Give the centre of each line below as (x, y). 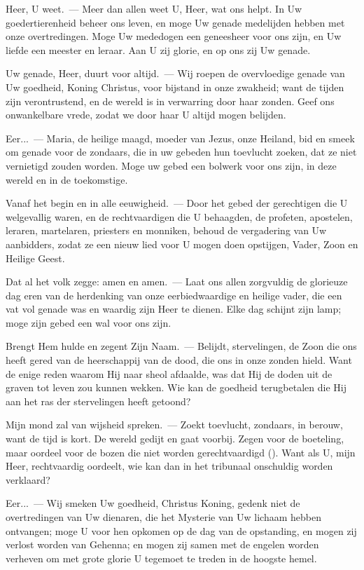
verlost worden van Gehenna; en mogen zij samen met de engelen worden (162, 544)
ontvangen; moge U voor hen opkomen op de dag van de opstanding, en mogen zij (181, 530)
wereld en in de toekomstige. (67, 179)
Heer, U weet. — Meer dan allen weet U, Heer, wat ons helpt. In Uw (154, 8)
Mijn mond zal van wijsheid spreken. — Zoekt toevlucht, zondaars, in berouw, (174, 425)
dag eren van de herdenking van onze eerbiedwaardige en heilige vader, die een (174, 295)
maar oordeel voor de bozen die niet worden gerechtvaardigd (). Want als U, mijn (181, 452)
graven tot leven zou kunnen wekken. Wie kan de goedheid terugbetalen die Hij (176, 387)
